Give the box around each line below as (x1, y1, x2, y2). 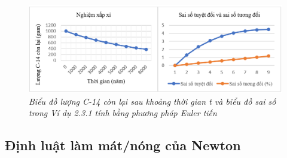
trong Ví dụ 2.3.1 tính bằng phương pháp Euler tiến (29, 107, 217, 119)
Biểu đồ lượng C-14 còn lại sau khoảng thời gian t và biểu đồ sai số (29, 95, 276, 107)
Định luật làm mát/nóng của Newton (5, 136, 241, 154)
